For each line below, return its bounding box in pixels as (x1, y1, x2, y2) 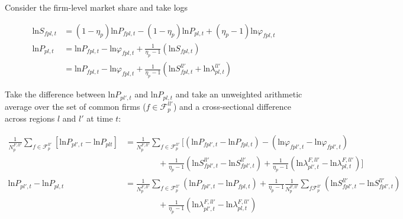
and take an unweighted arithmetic (175, 88, 302, 100)
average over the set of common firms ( (5, 100, 146, 112)
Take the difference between (5, 88, 105, 100)
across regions (5, 112, 55, 125)
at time (86, 112, 113, 125)
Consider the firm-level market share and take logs (5, 1, 188, 13)
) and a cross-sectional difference (173, 100, 291, 112)
